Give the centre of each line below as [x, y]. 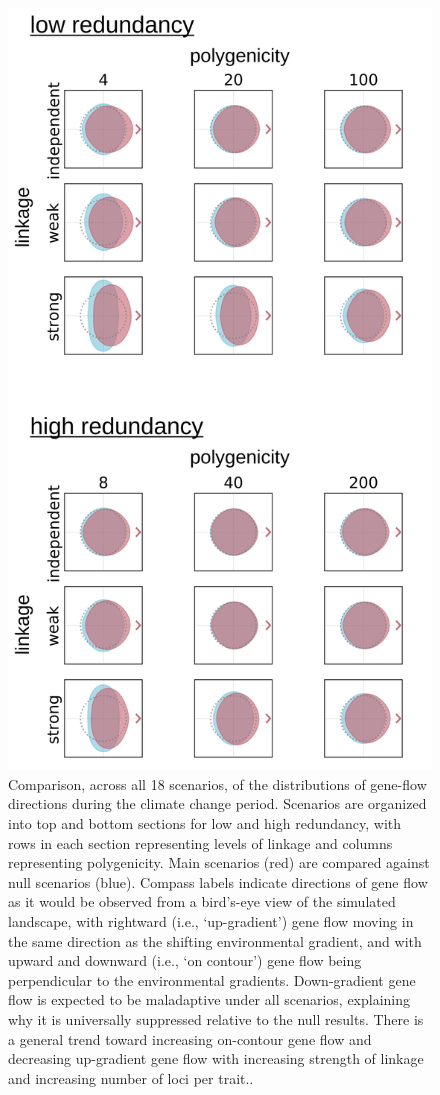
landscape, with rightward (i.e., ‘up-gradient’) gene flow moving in [211, 921]
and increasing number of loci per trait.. [131, 1077]
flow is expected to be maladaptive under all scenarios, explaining [209, 999]
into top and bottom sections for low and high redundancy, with [205, 823]
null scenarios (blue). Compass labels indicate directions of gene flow [218, 881]
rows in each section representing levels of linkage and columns [200, 842]
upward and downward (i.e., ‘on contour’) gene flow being [185, 960]
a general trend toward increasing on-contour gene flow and [190, 1038]
